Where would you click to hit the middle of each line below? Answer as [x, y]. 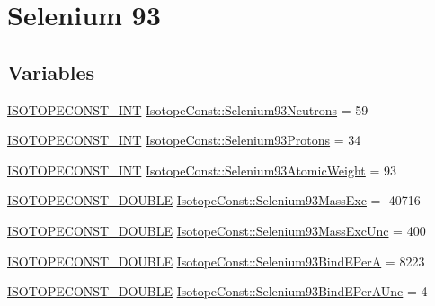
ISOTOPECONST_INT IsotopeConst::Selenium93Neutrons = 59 [188, 109]
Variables [51, 72]
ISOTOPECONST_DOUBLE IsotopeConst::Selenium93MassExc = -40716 [214, 200]
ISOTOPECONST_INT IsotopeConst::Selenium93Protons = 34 [184, 140]
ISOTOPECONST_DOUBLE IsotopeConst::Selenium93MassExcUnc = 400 [217, 230]
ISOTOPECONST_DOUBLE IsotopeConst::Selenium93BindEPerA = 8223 [216, 261]
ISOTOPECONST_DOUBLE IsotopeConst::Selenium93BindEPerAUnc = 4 [217, 291]
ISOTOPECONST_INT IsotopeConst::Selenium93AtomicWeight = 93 [202, 170]
